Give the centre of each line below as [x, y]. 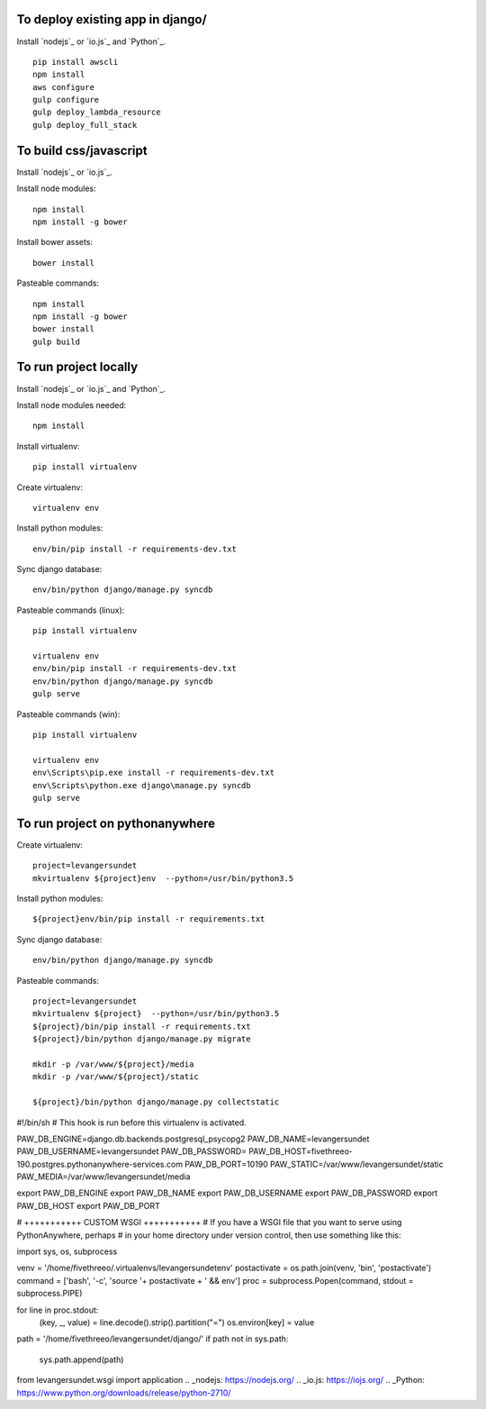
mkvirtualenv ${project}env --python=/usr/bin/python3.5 [163, 878]
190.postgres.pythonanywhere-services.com [100, 1164]
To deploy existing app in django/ [112, 19]
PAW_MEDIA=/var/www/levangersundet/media [103, 1177]
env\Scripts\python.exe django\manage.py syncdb [142, 785]
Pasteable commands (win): [68, 714]
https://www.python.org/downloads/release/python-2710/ [124, 1393]
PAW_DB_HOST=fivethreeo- [301, 1151]
